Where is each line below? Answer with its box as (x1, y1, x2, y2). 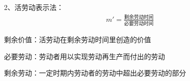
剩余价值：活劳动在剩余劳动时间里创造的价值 (4, 34, 151, 45)
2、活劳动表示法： (4, 2, 63, 12)
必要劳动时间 (124, 21, 154, 27)
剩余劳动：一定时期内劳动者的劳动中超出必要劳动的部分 (4, 68, 186, 78)
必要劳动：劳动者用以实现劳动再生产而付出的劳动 (4, 51, 165, 61)
